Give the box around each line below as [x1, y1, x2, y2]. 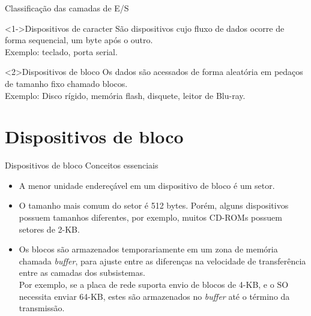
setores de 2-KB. [19, 222, 80, 235]
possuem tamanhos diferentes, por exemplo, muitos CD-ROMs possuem [19, 211, 282, 224]
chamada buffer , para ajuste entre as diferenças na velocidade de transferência [19, 254, 306, 267]
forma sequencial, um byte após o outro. [5, 34, 153, 46]
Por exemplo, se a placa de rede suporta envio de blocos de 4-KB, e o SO [19, 278, 289, 291]
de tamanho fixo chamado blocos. [5, 77, 128, 89]
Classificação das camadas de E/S [5, 2, 129, 14]
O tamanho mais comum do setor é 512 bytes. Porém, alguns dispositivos [19, 199, 289, 212]
